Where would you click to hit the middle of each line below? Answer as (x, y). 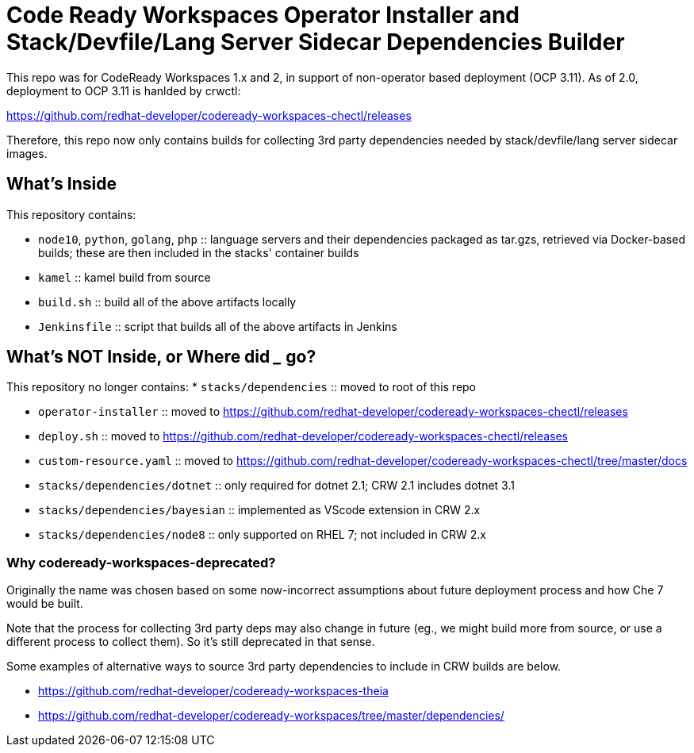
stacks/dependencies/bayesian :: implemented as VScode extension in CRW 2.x (259, 510)
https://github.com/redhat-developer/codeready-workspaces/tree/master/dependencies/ (271, 716)
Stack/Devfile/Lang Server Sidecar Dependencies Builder (316, 42)
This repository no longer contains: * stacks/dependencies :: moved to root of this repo (242, 387)
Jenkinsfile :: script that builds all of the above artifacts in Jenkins (218, 326)
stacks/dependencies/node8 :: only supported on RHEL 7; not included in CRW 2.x (262, 535)
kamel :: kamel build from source (125, 277)
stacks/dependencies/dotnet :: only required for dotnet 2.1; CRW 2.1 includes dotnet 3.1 (276, 486)
